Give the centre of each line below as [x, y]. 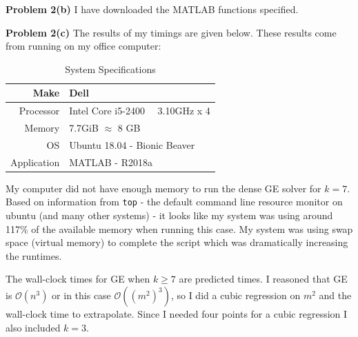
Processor [39, 111]
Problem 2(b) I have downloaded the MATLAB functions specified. [152, 9]
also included [33, 327]
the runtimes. [34, 255]
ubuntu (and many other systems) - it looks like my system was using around [169, 215]
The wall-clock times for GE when [78, 279]
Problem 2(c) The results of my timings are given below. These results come [171, 32]
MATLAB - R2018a [111, 162]
